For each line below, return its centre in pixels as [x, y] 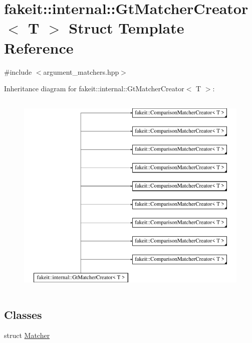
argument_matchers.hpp [81, 71]
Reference [39, 47]
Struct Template [127, 28]
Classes [23, 314]
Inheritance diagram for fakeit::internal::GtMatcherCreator [94, 89]
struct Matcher [27, 335]
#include [18, 71]
